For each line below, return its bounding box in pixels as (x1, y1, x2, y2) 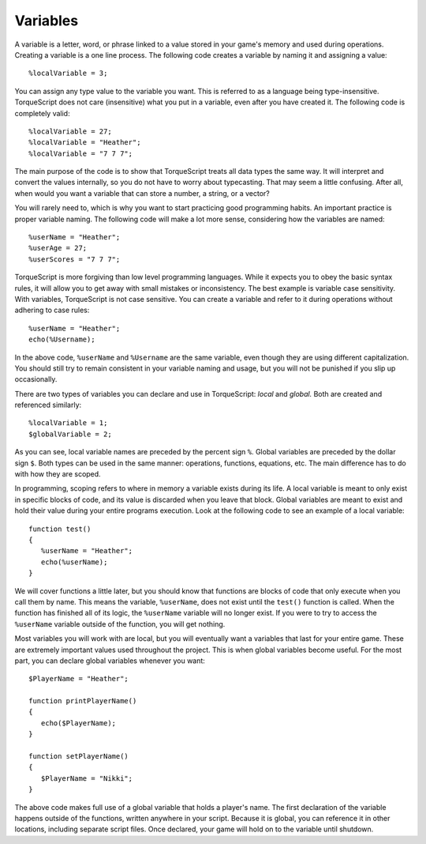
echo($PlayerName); (40, 718, 117, 727)
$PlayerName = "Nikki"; (40, 774, 133, 782)
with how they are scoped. (14, 469, 102, 479)
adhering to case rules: (14, 305, 90, 315)
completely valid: (14, 108, 70, 118)
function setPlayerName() (28, 752, 129, 761)
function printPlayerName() (28, 696, 137, 706)
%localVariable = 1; (28, 419, 108, 428)
